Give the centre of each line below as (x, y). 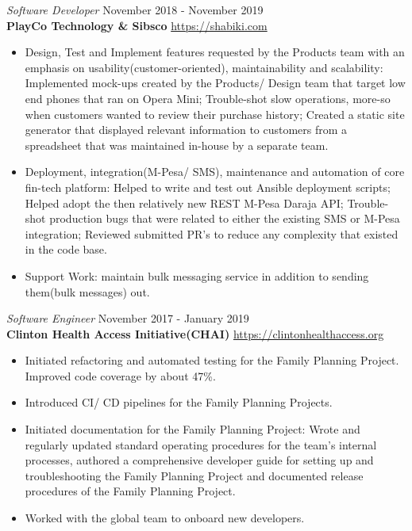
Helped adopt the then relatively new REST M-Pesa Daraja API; (184, 202)
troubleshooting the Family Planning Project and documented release (194, 475)
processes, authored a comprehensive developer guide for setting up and (199, 460)
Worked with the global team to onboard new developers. (165, 518)
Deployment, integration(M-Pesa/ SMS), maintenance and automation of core (215, 172)
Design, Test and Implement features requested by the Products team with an (215, 52)
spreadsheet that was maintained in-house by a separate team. (177, 145)
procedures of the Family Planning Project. (130, 491)
